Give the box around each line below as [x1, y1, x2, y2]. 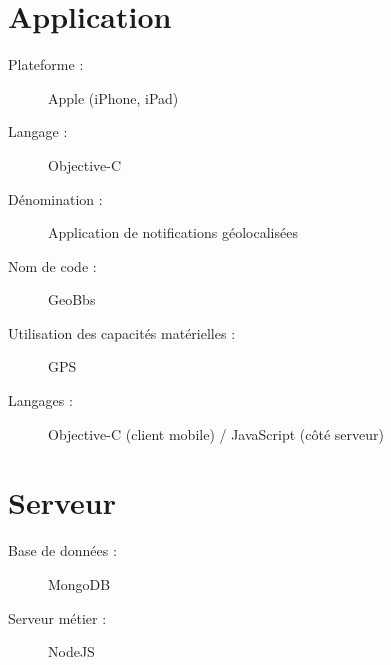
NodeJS [48, 641, 95, 662]
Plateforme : [8, 54, 84, 75]
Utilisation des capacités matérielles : [8, 322, 236, 343]
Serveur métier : [8, 607, 107, 628]
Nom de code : [8, 255, 97, 276]
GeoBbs [48, 289, 96, 310]
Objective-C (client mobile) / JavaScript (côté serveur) [48, 423, 384, 444]
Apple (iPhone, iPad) [48, 87, 179, 108]
